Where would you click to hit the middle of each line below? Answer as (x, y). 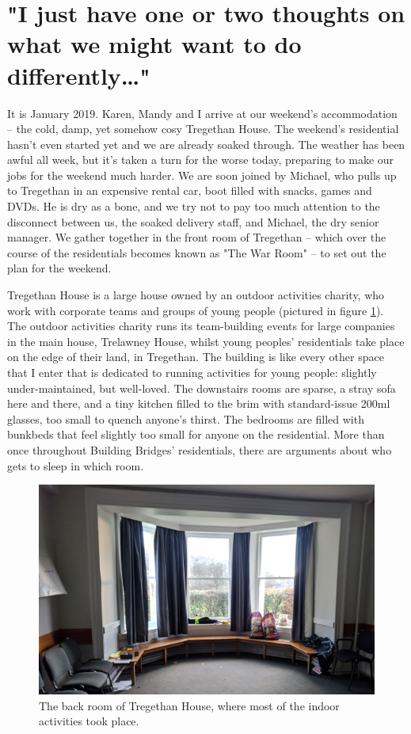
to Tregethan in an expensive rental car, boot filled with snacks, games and (190, 190)
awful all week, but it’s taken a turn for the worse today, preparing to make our (201, 160)
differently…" (79, 75)
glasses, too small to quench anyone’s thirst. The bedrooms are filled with (186, 418)
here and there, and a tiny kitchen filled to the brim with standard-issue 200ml (199, 403)
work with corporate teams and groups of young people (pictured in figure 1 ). (196, 310)
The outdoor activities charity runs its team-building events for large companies (201, 326)
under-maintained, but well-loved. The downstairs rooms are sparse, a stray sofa (202, 388)
